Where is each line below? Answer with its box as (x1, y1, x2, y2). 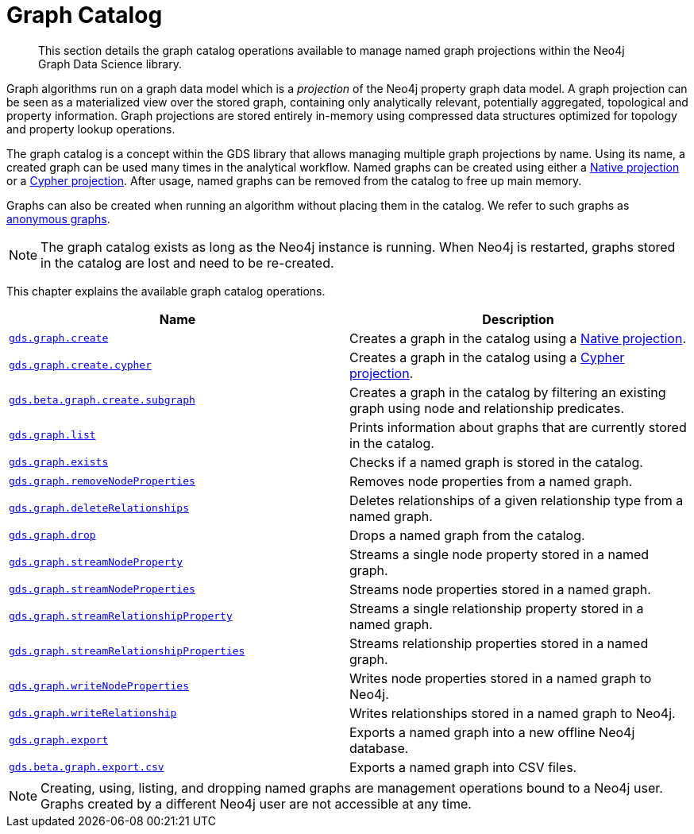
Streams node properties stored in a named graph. (349, 581, 651, 597)
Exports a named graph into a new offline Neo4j (349, 724, 635, 740)
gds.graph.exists (9, 456, 109, 469)
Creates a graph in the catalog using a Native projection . (349, 330, 686, 346)
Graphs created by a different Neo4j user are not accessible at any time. (40, 795, 472, 812)
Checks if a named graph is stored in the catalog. (349, 454, 643, 470)
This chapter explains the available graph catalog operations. (6, 284, 326, 298)
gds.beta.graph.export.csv (9, 761, 164, 774)
